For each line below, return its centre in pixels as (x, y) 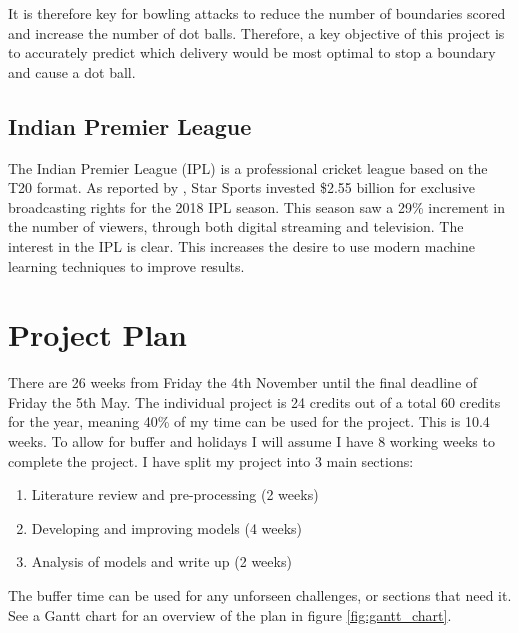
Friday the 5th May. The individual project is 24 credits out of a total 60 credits (254, 401)
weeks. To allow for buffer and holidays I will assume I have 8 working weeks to (251, 441)
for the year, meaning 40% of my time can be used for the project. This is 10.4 (249, 421)
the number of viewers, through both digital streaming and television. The (236, 226)
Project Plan (97, 334)
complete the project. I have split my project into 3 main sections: (211, 460)
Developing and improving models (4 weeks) (167, 527)
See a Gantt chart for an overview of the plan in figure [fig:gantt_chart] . (230, 614)
